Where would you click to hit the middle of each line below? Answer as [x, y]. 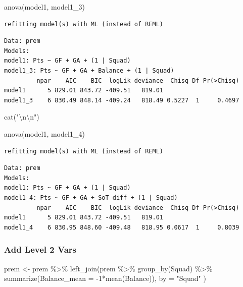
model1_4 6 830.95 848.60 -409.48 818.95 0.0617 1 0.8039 [122, 227]
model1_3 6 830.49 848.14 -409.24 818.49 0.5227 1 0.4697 [122, 100]
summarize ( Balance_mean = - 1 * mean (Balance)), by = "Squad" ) [105, 278]
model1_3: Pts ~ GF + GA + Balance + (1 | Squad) [89, 70]
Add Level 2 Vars [40, 249]
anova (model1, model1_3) [44, 7]
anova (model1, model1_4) [44, 133]
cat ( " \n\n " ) [22, 117]
